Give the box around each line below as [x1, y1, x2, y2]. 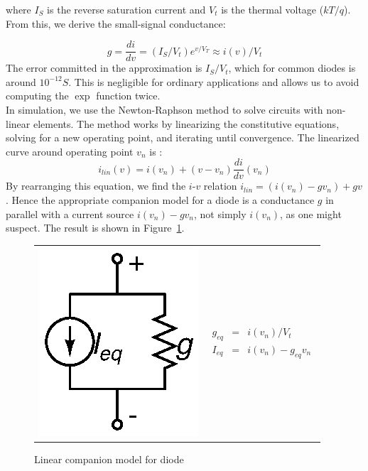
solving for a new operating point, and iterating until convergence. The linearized [6, 130, 359, 145]
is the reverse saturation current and [47, 2, 206, 16]
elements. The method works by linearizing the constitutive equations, [33, 116, 340, 131]
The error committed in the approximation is [6, 60, 202, 75]
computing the [6, 88, 69, 103]
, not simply [194, 206, 247, 221]
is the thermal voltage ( [221, 2, 324, 16]
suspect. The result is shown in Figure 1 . [6, 220, 185, 235]
